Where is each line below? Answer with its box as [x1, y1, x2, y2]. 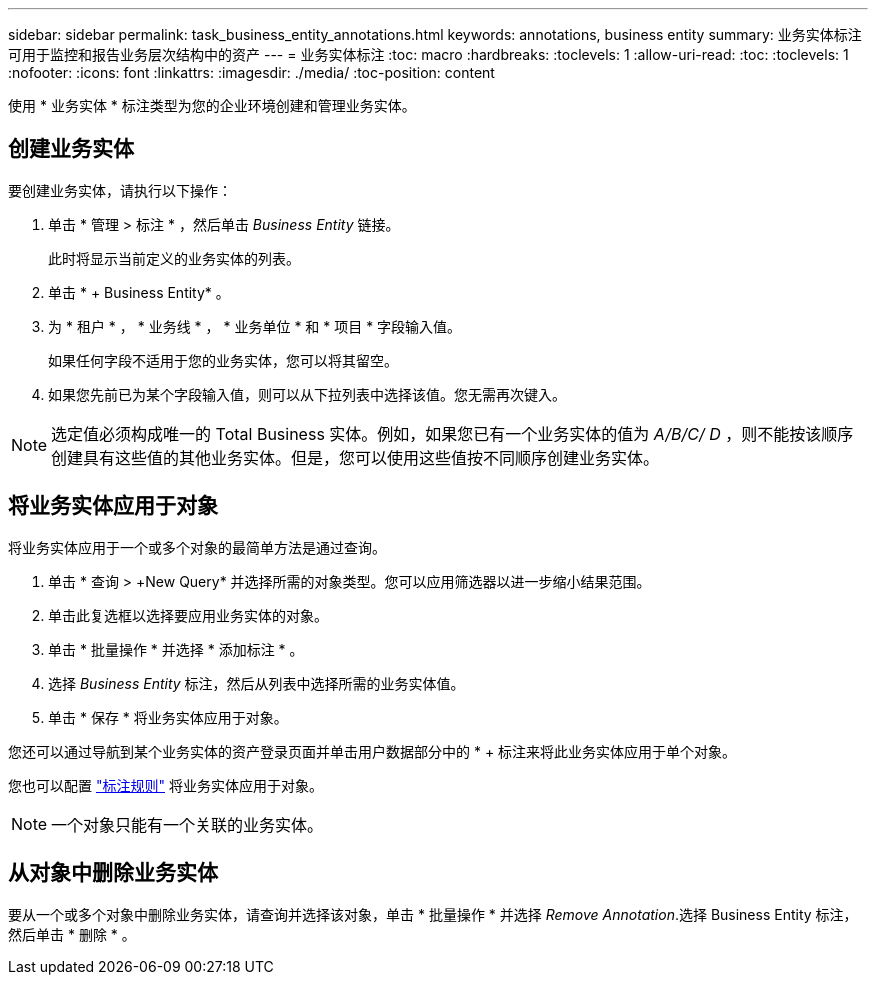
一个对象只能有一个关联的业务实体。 [51, 814, 324, 835]
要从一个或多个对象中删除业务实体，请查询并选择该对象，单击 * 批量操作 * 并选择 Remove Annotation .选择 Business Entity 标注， [8, 905, 858, 923]
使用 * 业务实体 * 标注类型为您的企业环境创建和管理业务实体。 [8, 97, 416, 114]
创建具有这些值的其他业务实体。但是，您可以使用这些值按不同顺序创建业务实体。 [51, 447, 660, 468]
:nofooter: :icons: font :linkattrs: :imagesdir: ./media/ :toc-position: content [8, 64, 495, 81]
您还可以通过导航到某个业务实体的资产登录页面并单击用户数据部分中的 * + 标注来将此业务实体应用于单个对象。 [8, 742, 737, 760]
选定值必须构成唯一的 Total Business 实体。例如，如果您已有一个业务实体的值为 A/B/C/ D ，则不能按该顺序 [51, 423, 854, 444]
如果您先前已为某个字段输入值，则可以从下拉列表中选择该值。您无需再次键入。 [48, 385, 566, 403]
